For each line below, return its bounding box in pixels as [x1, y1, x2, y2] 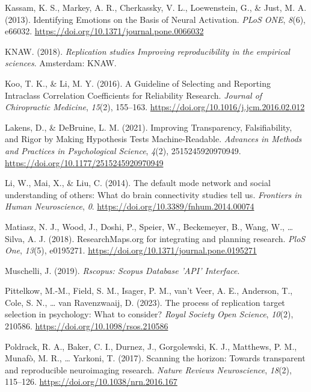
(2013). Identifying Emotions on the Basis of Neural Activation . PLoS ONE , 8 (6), [5, 13, 306, 25]
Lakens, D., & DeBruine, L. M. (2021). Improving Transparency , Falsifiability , [5, 120, 292, 133]
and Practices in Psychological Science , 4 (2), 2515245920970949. [5, 144, 241, 157]
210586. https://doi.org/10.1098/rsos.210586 [5, 320, 168, 332]
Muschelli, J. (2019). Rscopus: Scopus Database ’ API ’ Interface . [5, 264, 240, 276]
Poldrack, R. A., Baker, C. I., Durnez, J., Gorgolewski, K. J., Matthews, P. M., [5, 340, 297, 352]
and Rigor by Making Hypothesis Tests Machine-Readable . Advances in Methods [5, 132, 302, 145]
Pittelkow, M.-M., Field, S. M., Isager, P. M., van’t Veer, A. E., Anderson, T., [5, 284, 293, 297]
